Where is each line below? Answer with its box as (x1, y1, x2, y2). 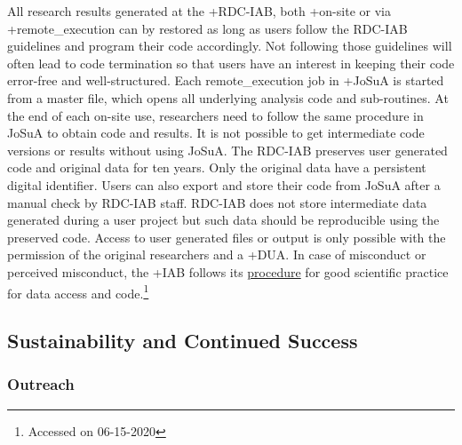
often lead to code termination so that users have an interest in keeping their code (7, 53, 455, 72)
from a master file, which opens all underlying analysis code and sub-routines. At (7, 88, 449, 107)
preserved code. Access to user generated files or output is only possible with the (7, 227, 446, 246)
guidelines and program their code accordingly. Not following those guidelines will (7, 36, 452, 55)
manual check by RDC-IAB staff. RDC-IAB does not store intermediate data (7, 193, 427, 211)
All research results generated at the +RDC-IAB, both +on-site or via (7, 2, 391, 20)
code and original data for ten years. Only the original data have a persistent (7, 158, 426, 177)
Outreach (7, 373, 75, 395)
